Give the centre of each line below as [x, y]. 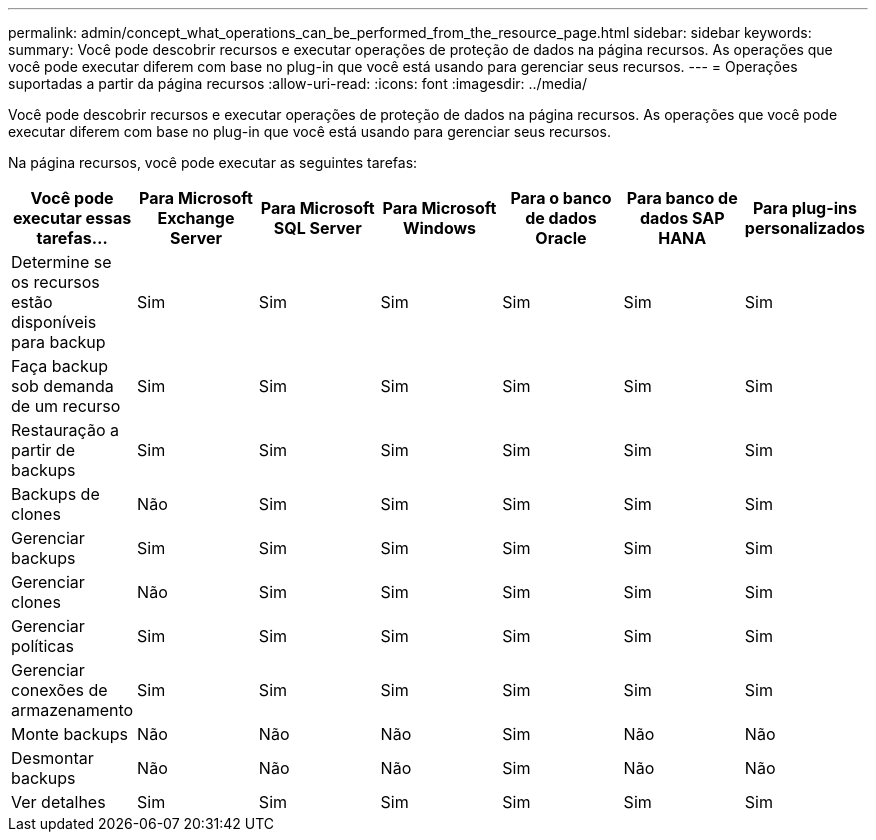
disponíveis [54, 322]
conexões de [59, 690]
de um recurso [66, 406]
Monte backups [69, 734]
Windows [439, 228]
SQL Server [317, 228]
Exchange [196, 218]
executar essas [72, 218]
